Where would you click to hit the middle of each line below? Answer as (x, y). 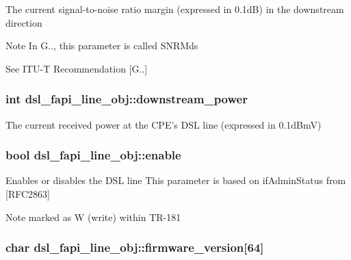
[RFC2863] (28, 194)
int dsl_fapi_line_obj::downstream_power (127, 99)
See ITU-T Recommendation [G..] (77, 68)
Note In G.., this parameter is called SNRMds (102, 45)
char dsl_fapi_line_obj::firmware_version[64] (135, 247)
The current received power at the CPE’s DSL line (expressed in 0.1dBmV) (164, 124)
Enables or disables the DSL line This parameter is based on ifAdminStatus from (176, 180)
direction (24, 22)
